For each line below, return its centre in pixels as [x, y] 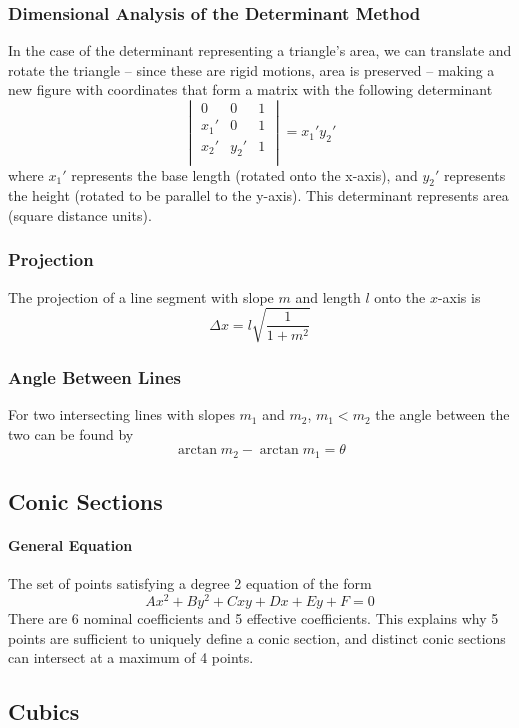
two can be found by [71, 433]
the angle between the [442, 414]
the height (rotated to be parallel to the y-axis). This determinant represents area [258, 195]
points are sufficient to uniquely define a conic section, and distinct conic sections [257, 637]
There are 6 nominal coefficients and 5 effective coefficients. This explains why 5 [253, 618]
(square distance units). [80, 214]
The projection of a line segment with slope [141, 296]
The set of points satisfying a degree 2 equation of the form [190, 583]
